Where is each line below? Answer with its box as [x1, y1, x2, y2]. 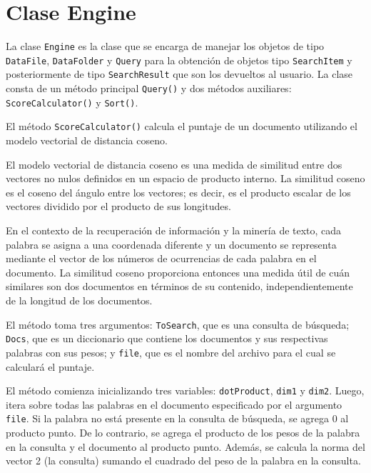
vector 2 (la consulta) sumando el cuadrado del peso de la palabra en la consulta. [6, 453, 361, 468]
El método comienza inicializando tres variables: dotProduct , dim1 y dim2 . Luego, [6, 383, 365, 398]
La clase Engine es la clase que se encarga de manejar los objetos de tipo [6, 39, 325, 54]
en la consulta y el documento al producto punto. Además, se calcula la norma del [6, 439, 365, 454]
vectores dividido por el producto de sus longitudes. [6, 199, 231, 214]
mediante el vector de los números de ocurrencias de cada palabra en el [6, 251, 317, 266]
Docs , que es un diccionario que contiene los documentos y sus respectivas [6, 331, 328, 346]
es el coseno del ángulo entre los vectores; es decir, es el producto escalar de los [6, 184, 351, 199]
